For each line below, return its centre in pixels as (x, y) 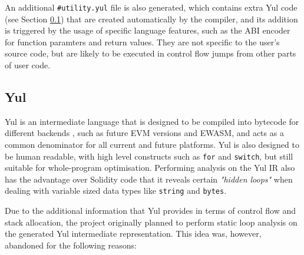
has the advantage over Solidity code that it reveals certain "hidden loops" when (149, 179)
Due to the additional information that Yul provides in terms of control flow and (151, 211)
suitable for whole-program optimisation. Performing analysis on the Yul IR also (150, 168)
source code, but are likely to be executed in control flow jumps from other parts (151, 53)
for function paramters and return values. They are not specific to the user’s (142, 42)
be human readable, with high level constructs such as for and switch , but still (149, 156)
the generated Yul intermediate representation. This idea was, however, (133, 234)
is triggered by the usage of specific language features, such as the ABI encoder (148, 30)
